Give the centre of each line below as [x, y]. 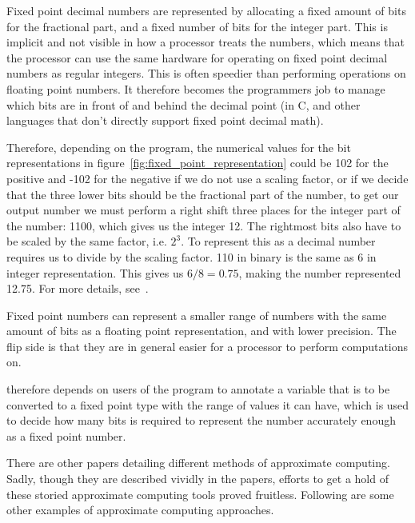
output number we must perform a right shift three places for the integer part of [204, 210]
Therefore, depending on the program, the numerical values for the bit [179, 147]
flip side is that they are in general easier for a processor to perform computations [207, 346]
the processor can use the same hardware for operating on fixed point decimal [197, 57]
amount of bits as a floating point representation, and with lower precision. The [202, 331]
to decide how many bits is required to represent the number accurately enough [201, 420]
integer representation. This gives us [95, 272]
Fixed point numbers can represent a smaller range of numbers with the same [197, 315]
